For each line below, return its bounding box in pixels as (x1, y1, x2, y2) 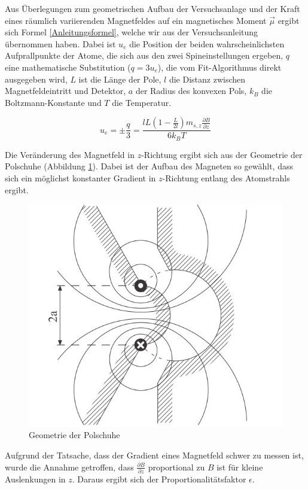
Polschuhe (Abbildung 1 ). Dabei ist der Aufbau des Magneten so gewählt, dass (5, 160, 293, 172)
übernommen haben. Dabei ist (5, 37, 116, 50)
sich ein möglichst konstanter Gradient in (5, 172, 156, 184)
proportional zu (148, 460, 205, 473)
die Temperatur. (112, 96, 172, 108)
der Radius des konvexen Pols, (135, 84, 247, 97)
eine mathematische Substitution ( (5, 60, 131, 73)
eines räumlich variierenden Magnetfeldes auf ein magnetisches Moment (5, 14, 267, 26)
